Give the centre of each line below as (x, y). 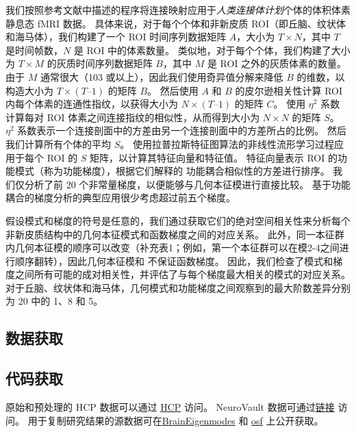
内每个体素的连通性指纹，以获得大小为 (92, 104)
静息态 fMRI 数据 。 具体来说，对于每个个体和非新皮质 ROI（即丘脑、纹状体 (176, 23)
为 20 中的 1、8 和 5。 (54, 301)
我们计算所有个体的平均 (58, 143)
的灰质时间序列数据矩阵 (100, 63)
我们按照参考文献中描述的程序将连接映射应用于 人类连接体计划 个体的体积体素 (178, 10)
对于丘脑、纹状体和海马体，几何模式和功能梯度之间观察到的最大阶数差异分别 (178, 287)
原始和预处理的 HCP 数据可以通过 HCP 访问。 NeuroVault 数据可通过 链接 (170, 407)
